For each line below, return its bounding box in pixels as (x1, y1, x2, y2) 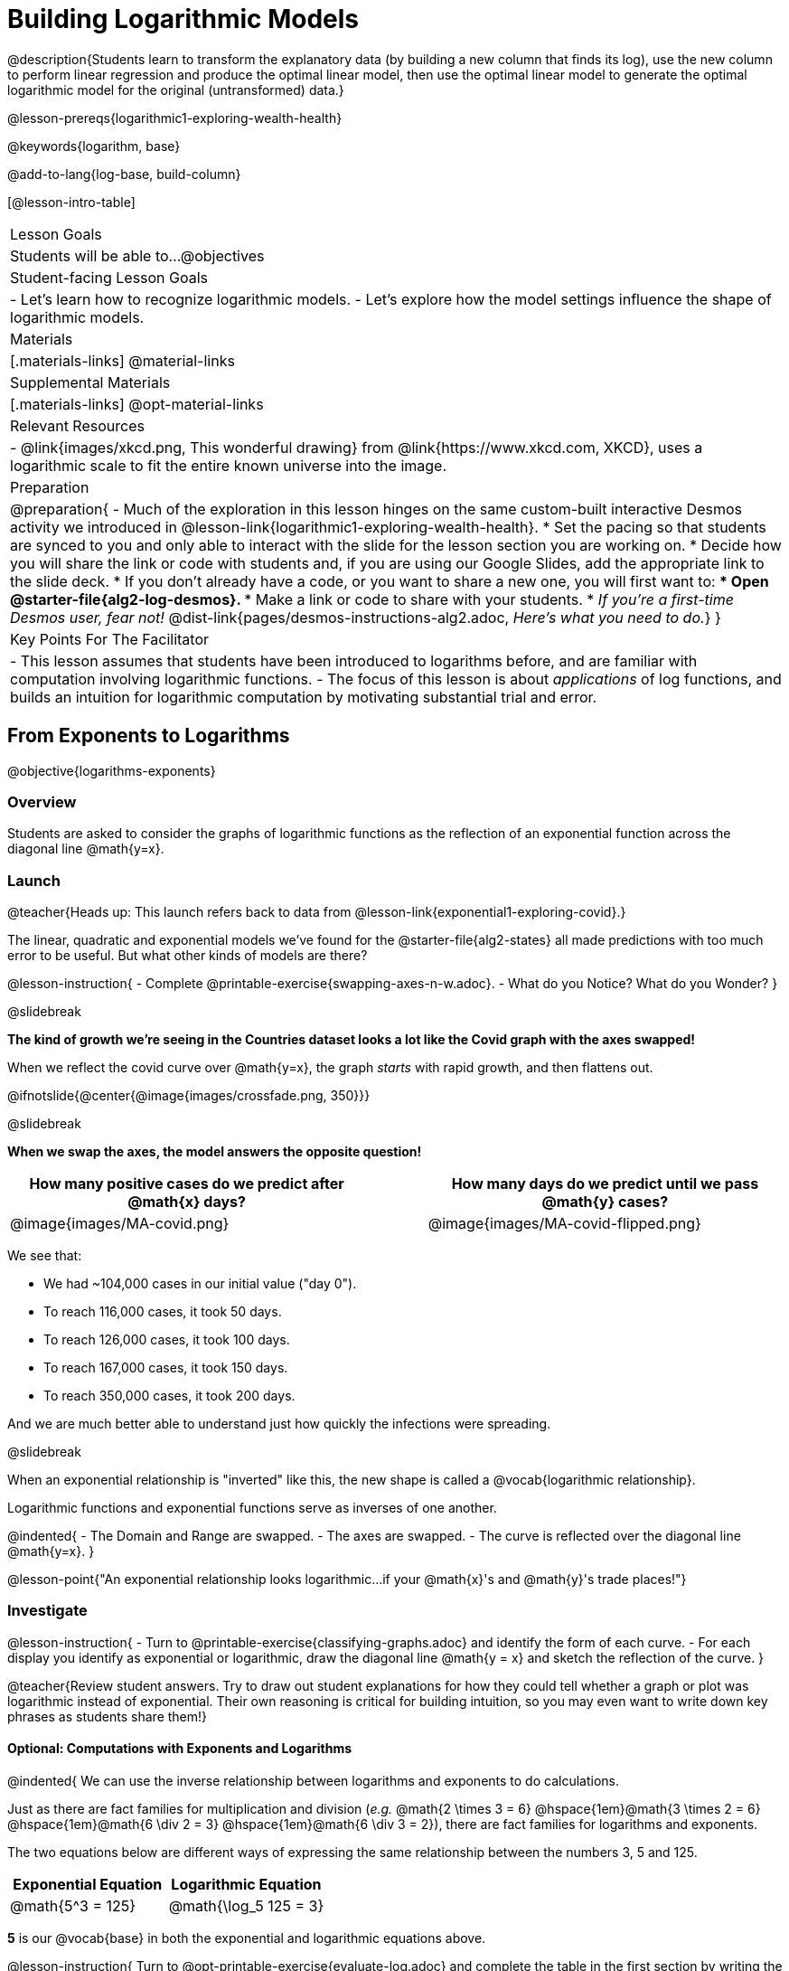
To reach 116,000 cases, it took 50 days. (43, 1304, 282, 1320)
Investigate (7, 1601, 88, 1620)
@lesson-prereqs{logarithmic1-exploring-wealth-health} (7, 109, 343, 126)
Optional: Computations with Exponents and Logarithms (7, 1740, 352, 1757)
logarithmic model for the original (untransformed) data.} (7, 81, 344, 98)
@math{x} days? (127, 1193, 246, 1212)
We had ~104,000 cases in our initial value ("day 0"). (43, 1276, 357, 1292)
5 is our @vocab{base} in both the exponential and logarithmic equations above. (7, 1930, 486, 1947)
